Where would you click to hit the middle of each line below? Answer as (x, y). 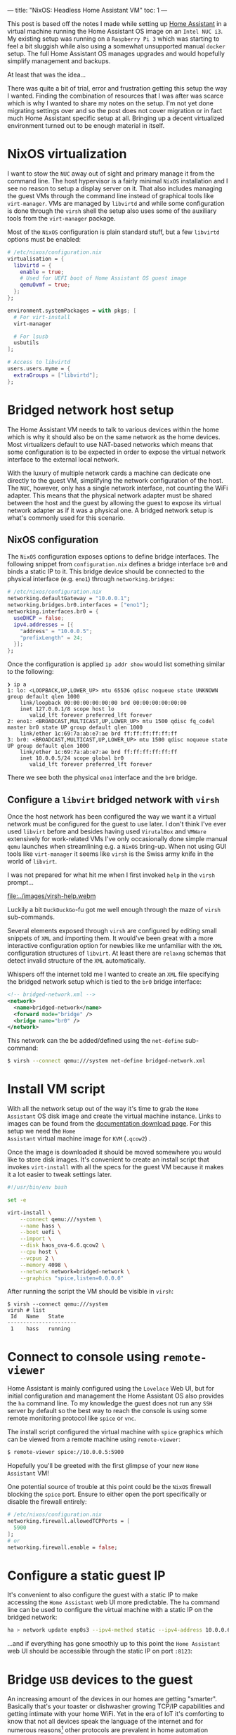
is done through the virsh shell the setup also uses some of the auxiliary (112, 211)
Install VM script (56, 1089)
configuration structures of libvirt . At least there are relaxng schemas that (117, 953)
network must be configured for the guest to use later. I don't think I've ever (117, 824)
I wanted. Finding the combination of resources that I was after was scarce (115, 96)
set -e (17, 1200)
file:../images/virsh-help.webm (52, 896)
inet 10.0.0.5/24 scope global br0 (72, 758)
